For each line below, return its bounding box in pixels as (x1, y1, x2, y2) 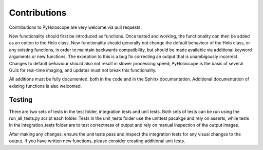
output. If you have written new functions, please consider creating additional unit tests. (9, 138, 185, 144)
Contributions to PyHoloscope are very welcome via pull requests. (9, 24, 142, 30)
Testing (9, 95, 33, 104)
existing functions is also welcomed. (9, 83, 82, 89)
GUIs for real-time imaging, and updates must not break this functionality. (9, 67, 157, 73)
